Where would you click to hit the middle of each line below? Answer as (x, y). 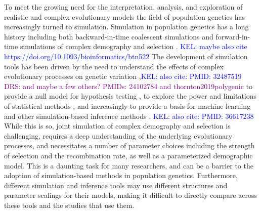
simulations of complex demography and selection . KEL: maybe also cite (134, 46)
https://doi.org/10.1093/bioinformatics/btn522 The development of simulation (126, 56)
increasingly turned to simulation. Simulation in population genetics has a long (126, 27)
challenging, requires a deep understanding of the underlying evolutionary (118, 135)
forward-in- (233, 36)
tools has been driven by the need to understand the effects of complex (114, 66)
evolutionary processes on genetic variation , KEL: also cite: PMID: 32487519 (123, 76)
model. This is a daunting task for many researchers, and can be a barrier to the (129, 165)
